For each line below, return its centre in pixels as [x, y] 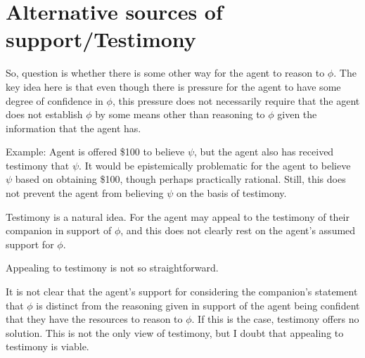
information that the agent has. [73, 128]
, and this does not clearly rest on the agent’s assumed [238, 230]
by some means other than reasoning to [180, 114]
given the [297, 114]
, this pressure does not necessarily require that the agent [236, 100]
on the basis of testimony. [231, 193]
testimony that [38, 165]
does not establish [44, 114]
